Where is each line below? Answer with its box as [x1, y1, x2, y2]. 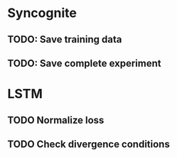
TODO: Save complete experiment [7, 57, 161, 69]
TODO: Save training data [7, 33, 122, 45]
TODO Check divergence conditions [7, 138, 171, 150]
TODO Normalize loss [7, 114, 104, 126]
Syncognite [7, 5, 77, 21]
